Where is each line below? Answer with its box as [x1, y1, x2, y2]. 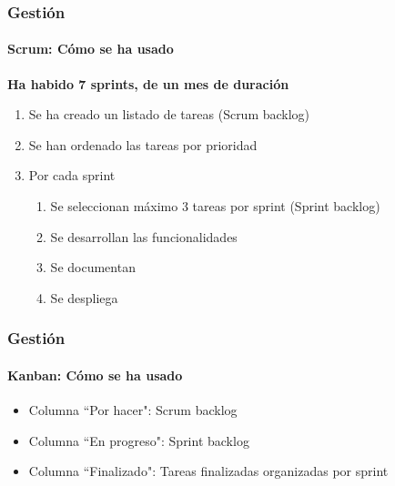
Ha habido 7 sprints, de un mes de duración [7, 74, 289, 93]
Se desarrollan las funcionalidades [50, 227, 238, 246]
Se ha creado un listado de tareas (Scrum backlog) [28, 105, 310, 124]
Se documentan [50, 258, 136, 277]
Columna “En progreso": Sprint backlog [28, 430, 249, 450]
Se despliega [50, 288, 118, 307]
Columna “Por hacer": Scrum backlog [28, 400, 238, 420]
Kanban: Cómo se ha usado [7, 365, 183, 384]
